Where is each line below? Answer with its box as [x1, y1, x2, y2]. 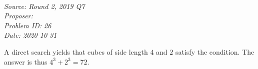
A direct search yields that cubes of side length [4, 46, 148, 57]
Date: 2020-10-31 [4, 30, 57, 40]
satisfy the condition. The [175, 46, 254, 57]
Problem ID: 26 [4, 20, 51, 30]
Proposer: [4, 10, 33, 21]
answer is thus [4, 56, 47, 67]
